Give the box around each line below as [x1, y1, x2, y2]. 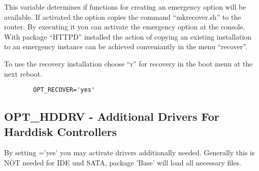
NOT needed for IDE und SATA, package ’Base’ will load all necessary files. [4, 157, 241, 167]
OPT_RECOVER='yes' [33, 86, 95, 94]
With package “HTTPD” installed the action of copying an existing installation [4, 31, 252, 42]
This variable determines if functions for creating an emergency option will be [4, 2, 246, 12]
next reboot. [4, 68, 43, 79]
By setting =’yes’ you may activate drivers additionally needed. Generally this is [4, 147, 255, 158]
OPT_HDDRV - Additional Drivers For [4, 109, 219, 124]
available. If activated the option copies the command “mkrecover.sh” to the [4, 11, 241, 22]
